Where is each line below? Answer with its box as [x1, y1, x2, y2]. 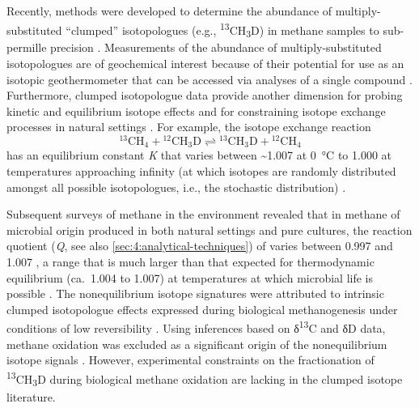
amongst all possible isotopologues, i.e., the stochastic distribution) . [6, 178, 346, 195]
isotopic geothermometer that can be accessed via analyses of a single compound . [6, 70, 413, 87]
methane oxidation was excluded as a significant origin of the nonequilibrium [6, 335, 387, 352]
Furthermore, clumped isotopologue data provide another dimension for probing [6, 87, 403, 104]
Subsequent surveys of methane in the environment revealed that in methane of [6, 206, 400, 223]
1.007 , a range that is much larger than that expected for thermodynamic [6, 253, 375, 270]
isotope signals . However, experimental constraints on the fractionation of [6, 351, 375, 368]
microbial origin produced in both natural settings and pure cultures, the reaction [6, 221, 413, 238]
